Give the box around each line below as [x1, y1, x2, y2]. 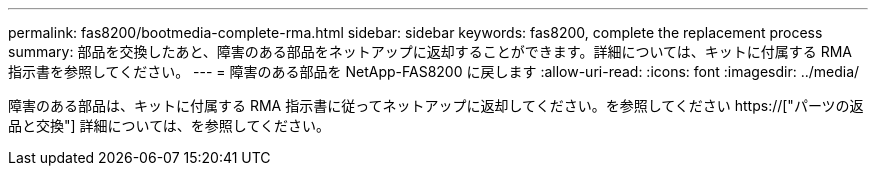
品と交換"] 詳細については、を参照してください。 [8, 117, 331, 134]
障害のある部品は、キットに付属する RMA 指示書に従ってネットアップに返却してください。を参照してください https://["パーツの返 [8, 97, 864, 114]
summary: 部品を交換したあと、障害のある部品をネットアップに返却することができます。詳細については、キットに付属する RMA [8, 43, 852, 60]
